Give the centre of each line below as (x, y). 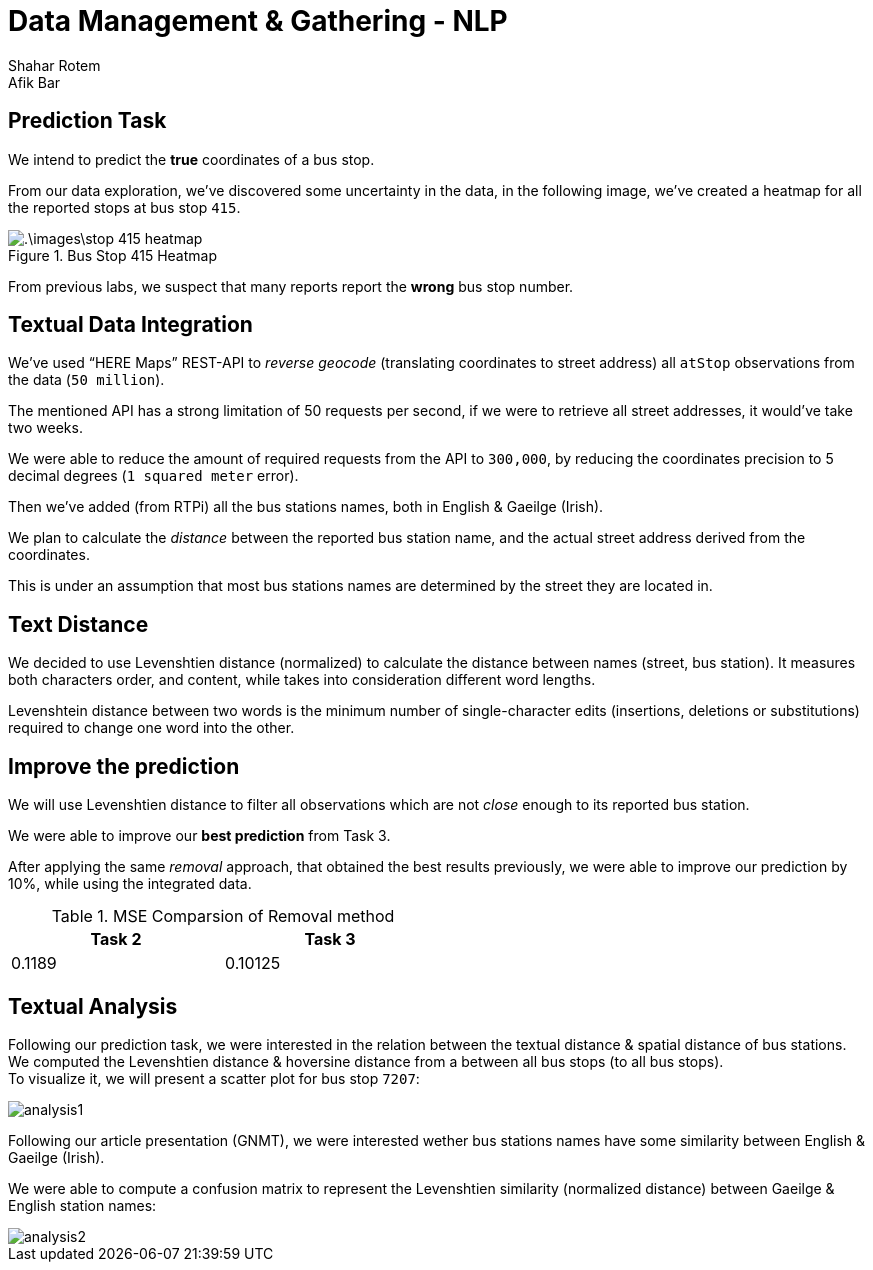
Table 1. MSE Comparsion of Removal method (223, 916)
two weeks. (45, 428)
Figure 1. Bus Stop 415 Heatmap (112, 255)
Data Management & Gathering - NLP (258, 21)
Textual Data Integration (130, 325)
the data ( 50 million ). (86, 380)
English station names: (82, 1205)
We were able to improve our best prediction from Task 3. (199, 836)
